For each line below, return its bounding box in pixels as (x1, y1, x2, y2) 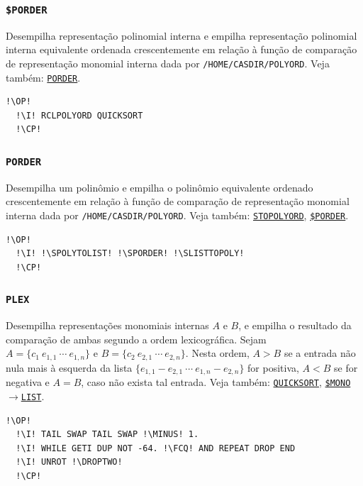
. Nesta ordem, (185, 346, 250, 360)
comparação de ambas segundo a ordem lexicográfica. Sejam (6, 331, 267, 346)
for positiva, (247, 360, 299, 375)
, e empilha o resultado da (238, 318, 352, 333)
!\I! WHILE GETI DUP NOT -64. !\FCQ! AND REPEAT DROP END (16, 443, 296, 453)
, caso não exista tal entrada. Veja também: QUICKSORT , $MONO (81, 375, 351, 390)
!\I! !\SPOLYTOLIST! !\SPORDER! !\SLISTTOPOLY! (16, 248, 245, 259)
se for (334, 360, 358, 375)
